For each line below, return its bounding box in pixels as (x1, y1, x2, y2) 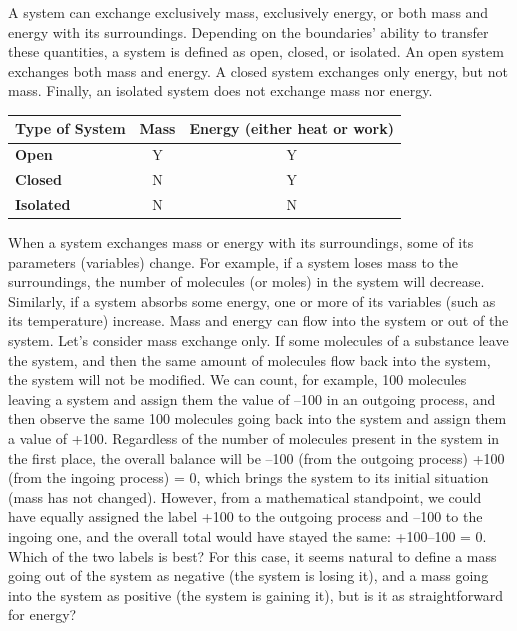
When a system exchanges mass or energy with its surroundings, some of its (8, 232, 474, 253)
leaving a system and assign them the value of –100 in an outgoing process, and (8, 388, 496, 409)
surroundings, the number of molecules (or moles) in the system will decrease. (8, 271, 485, 292)
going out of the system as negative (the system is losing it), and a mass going (8, 565, 489, 586)
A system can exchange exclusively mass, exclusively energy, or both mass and (8, 2, 489, 22)
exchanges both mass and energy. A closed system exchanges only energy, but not (8, 60, 508, 81)
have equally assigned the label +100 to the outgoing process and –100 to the (8, 506, 483, 527)
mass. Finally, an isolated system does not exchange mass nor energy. (8, 80, 433, 101)
